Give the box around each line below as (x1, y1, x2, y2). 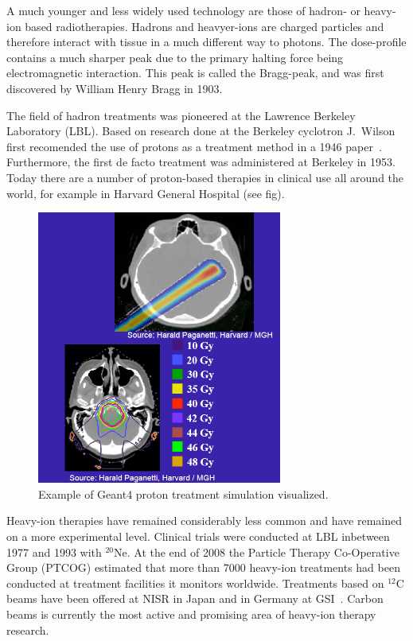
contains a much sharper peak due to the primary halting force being (6, 49, 344, 65)
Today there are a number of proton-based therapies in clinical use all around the (6, 169, 404, 185)
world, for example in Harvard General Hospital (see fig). (6, 185, 285, 201)
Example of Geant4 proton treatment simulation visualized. (38, 485, 329, 502)
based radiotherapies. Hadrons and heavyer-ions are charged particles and (25, 17, 384, 34)
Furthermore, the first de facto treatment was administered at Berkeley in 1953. (6, 153, 395, 170)
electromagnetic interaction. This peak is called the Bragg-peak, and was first (6, 64, 384, 81)
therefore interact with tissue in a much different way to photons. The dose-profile (6, 33, 407, 50)
